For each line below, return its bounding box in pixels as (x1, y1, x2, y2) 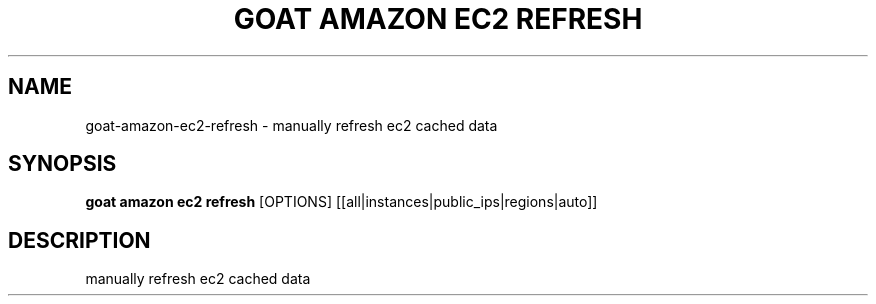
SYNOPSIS (8, 151, 117, 177)
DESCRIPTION (8, 227, 151, 253)
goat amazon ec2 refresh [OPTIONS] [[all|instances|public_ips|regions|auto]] (85, 193, 598, 211)
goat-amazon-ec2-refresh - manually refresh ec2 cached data (85, 116, 498, 134)
